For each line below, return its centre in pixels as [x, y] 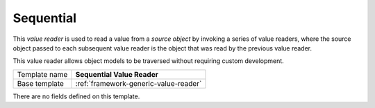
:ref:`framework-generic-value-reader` [139, 83]
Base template [40, 83]
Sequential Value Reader [117, 74]
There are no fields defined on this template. [76, 96]
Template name [42, 74]
